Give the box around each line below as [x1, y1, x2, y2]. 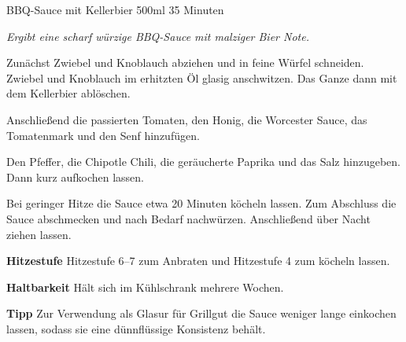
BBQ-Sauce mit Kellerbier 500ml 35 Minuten [6, 2, 224, 17]
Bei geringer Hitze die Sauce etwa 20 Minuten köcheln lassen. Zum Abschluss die [6, 195, 397, 211]
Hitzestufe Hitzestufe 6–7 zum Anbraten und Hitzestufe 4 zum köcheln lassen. [6, 252, 390, 269]
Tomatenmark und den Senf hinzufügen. [6, 127, 200, 143]
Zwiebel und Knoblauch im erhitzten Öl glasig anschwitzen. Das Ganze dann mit [6, 69, 397, 86]
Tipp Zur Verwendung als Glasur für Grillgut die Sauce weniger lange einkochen [6, 305, 397, 322]
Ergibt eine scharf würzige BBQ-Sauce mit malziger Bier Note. [6, 28, 309, 44]
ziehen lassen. [6, 226, 72, 242]
